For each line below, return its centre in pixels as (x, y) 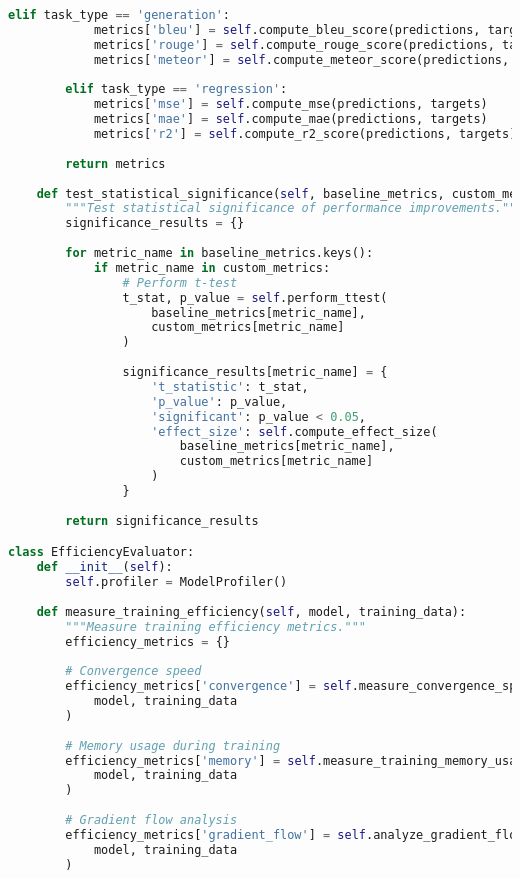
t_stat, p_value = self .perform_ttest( (255, 297)
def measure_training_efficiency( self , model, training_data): (251, 611)
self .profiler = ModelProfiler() (176, 582)
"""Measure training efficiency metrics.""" (215, 626)
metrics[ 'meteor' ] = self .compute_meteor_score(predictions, (301, 59)
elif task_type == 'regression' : (176, 89)
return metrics (115, 163)
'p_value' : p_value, (219, 401)
